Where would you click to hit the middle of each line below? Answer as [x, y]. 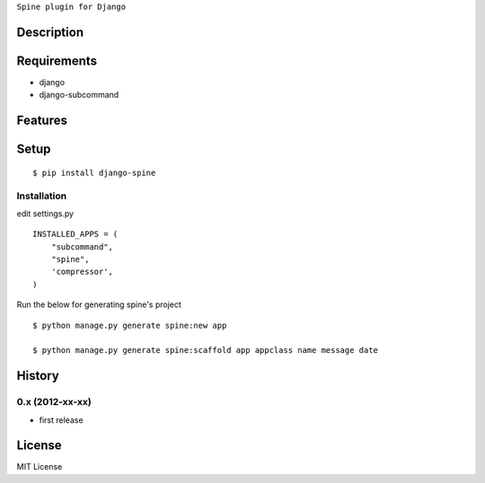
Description [50, 32]
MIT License [40, 467]
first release [62, 420]
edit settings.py [45, 213]
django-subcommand [79, 95]
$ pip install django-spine [94, 172]
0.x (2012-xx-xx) [54, 402]
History [38, 376]
